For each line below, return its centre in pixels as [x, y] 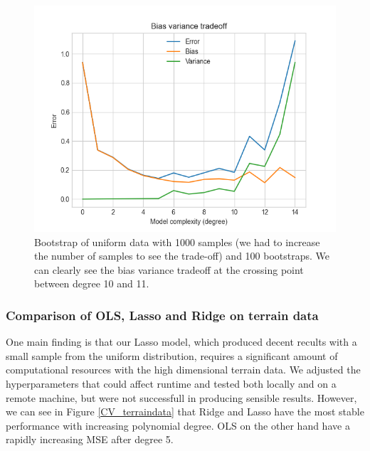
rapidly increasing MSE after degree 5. [90, 439]
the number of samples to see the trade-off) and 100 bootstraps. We [182, 256]
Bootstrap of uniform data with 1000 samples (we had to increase [177, 242]
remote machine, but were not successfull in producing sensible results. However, [181, 397]
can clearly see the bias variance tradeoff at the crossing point [169, 269]
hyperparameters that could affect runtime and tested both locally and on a [171, 383]
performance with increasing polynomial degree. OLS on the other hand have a [178, 425]
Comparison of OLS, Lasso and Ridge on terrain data [162, 315]
